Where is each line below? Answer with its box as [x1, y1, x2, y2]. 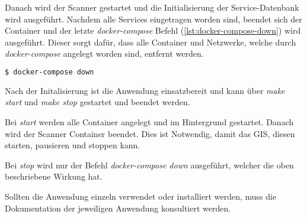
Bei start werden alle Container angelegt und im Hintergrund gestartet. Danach [5, 116, 294, 128]
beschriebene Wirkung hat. [5, 170, 103, 183]
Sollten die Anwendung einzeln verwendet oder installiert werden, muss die [5, 190, 277, 202]
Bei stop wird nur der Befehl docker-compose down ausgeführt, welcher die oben [5, 158, 294, 171]
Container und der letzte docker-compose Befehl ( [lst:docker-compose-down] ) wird [5, 24, 301, 37]
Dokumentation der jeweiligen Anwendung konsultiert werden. [5, 201, 231, 214]
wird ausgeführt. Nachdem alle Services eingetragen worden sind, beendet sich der [5, 12, 302, 25]
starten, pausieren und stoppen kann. [5, 139, 140, 151]
